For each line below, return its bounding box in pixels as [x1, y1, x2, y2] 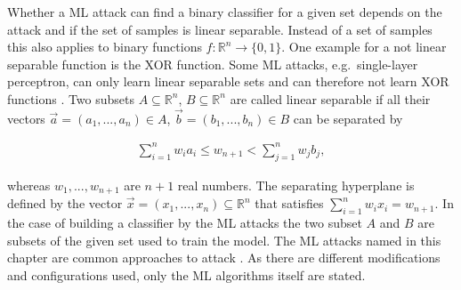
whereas [7, 175, 51, 194]
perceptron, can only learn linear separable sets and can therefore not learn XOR [7, 72, 449, 91]
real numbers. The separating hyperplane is [177, 175, 415, 194]
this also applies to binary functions [7, 37, 202, 56]
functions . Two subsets [7, 89, 135, 108]
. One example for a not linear [281, 37, 447, 56]
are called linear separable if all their [230, 89, 431, 108]
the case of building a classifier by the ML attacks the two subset [7, 213, 362, 231]
